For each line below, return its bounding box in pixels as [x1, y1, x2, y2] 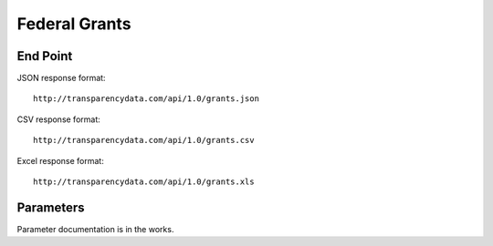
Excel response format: [16, 155, 104, 166]
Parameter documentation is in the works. [16, 223, 174, 234]
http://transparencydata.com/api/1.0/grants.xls [33, 177, 255, 187]
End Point [16, 48, 73, 64]
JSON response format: [16, 73, 106, 84]
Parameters [16, 200, 85, 215]
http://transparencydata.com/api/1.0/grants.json [33, 94, 260, 104]
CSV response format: [16, 114, 100, 125]
